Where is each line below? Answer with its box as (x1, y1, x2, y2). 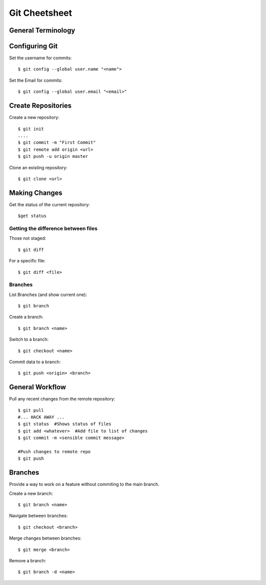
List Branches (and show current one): (9, 292, 87, 297)
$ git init (18, 126, 44, 132)
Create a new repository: (9, 114, 60, 120)
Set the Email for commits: (9, 77, 63, 83)
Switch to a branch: (9, 336, 49, 342)
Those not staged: (9, 235, 46, 241)
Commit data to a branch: (9, 359, 61, 365)
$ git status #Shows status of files (18, 421, 112, 427)
